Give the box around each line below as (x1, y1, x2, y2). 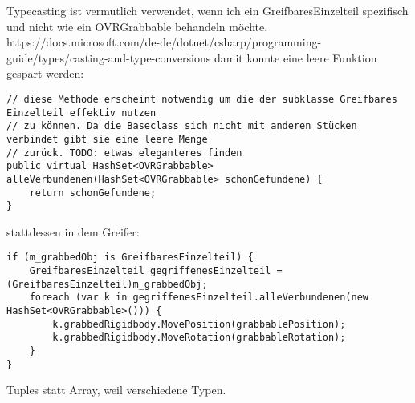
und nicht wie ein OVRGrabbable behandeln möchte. (6, 18, 268, 34)
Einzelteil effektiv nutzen (6, 107, 157, 119)
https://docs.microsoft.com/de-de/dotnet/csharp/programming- (6, 34, 322, 50)
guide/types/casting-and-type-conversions (6, 49, 211, 66)
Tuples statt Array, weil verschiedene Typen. (6, 381, 226, 398)
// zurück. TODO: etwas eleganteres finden (6, 147, 242, 159)
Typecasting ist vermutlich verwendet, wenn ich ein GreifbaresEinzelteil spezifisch (6, 2, 409, 18)
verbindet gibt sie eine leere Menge (6, 133, 208, 145)
